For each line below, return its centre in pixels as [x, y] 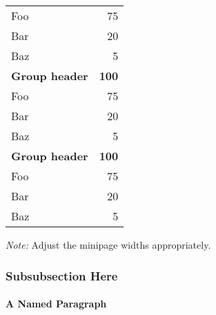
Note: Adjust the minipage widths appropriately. [108, 245]
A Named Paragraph [56, 304]
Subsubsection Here [62, 275]
